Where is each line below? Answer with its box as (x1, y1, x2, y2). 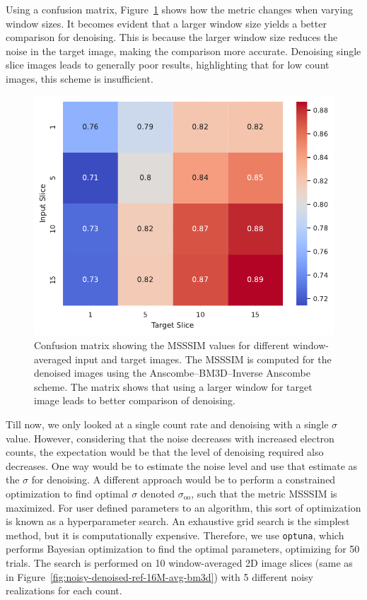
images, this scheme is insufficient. (6, 71, 153, 86)
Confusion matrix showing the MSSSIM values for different (34, 338, 290, 353)
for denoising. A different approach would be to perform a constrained (31, 472, 336, 487)
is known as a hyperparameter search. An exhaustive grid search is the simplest (6, 514, 350, 529)
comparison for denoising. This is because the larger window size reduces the (6, 30, 338, 45)
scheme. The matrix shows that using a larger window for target (34, 379, 313, 394)
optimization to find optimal (6, 486, 129, 500)
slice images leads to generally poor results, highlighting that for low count (6, 57, 330, 72)
